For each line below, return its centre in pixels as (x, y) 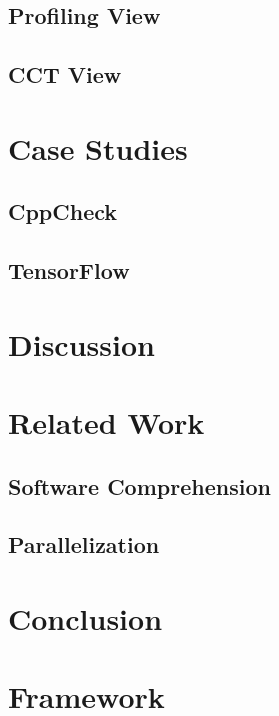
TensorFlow (69, 270)
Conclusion (85, 618)
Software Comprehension (139, 485)
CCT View (65, 74)
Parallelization (84, 544)
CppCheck (63, 211)
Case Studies (98, 147)
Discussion (81, 343)
